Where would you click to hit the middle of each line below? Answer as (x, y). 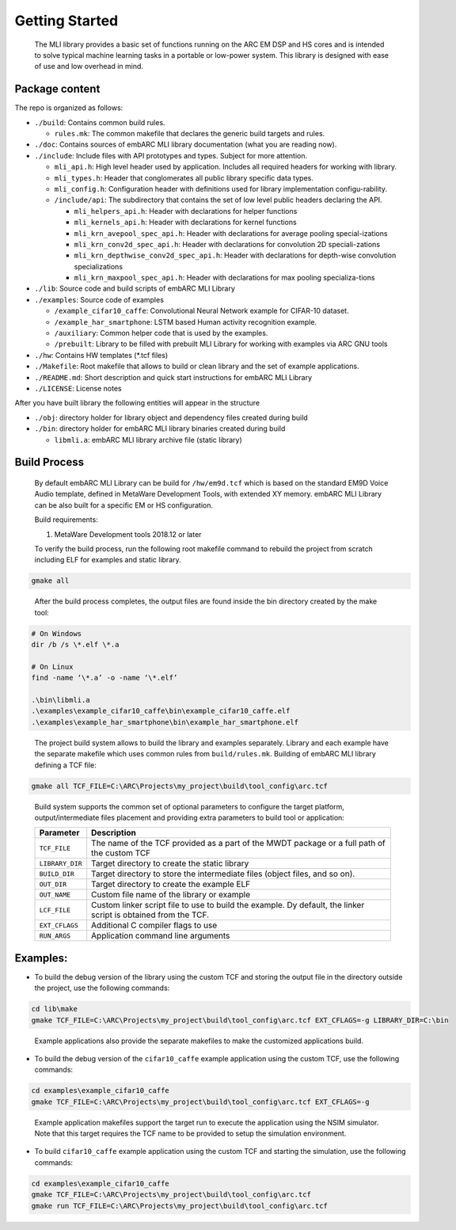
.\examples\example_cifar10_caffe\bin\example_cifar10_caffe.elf (161, 711)
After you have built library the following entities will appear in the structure (137, 403)
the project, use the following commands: (102, 988)
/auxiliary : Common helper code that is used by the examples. (161, 333)
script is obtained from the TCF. (150, 915)
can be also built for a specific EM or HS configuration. (124, 505)
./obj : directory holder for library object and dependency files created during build (171, 417)
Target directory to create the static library (170, 863)
